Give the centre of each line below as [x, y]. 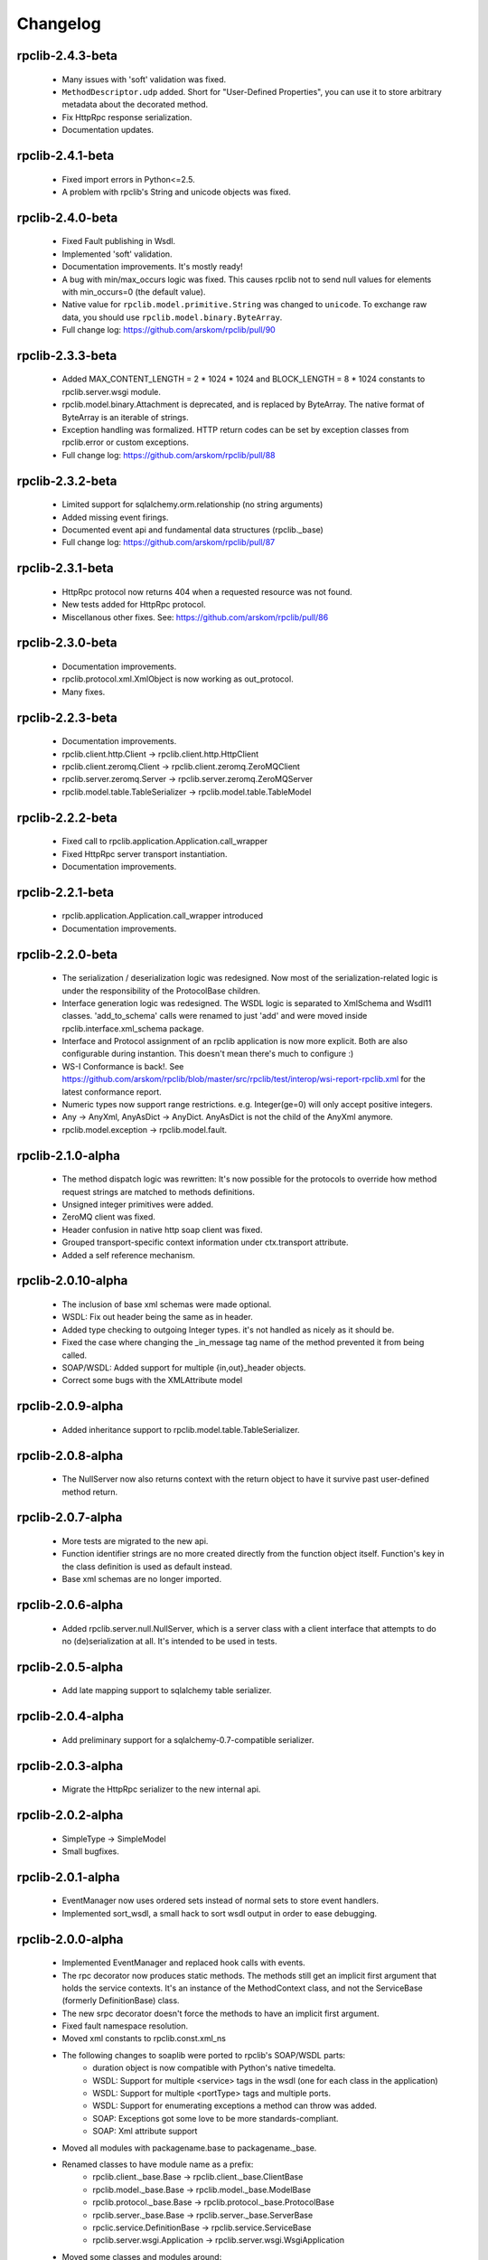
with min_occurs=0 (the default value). [134, 292]
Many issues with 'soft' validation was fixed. [144, 79]
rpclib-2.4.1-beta [66, 155]
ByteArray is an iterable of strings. [125, 417]
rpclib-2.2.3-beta [67, 717]
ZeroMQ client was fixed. [108, 1217]
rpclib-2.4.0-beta [67, 217]
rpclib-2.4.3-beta [67, 56]
